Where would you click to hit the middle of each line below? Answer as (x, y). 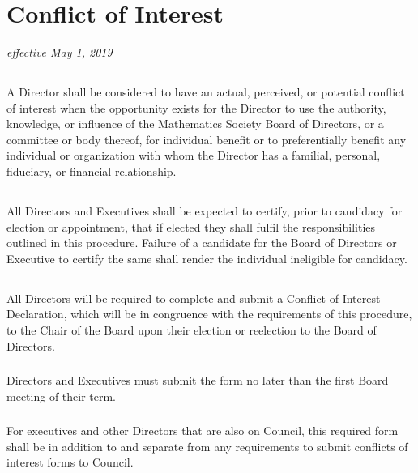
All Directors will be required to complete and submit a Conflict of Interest (194, 298)
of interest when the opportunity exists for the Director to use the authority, (196, 107)
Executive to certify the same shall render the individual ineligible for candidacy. (207, 258)
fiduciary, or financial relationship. (92, 171)
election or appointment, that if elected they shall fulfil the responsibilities (191, 226)
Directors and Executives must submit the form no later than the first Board (198, 380)
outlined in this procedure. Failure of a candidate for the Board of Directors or (202, 243)
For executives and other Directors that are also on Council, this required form (203, 430)
